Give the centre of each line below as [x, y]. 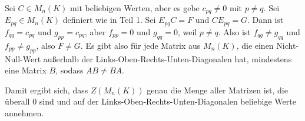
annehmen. [24, 112]
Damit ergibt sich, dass [47, 90]
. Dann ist [265, 20]
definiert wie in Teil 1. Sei [109, 20]
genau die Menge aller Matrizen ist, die [217, 90]
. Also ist [234, 31]
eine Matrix [26, 70]
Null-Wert [23, 58]
